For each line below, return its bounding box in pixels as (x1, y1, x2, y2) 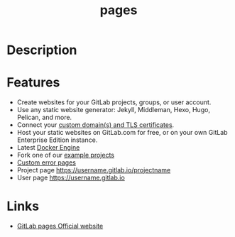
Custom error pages (16, 158, 76, 167)
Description (6, 42, 77, 58)
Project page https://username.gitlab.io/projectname (16, 166, 171, 175)
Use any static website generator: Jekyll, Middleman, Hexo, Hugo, (16, 106, 211, 114)
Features (6, 75, 60, 91)
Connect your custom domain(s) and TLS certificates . (16, 121, 175, 129)
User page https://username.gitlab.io (16, 173, 125, 182)
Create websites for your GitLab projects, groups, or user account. (16, 98, 212, 106)
